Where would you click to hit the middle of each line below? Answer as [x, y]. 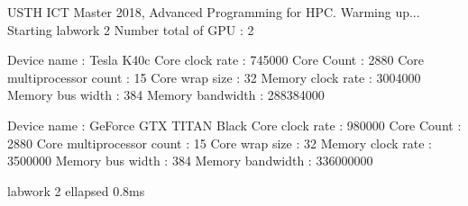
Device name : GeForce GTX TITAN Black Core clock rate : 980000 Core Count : [234, 125]
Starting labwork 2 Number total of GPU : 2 [131, 29]
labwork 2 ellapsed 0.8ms [76, 190]
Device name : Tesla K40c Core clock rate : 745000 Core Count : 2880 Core [216, 60]
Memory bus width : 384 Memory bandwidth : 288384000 [166, 95]
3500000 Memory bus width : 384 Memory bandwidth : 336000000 [190, 161]
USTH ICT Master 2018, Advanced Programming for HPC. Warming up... [214, 12]
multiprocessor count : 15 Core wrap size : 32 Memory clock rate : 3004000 [214, 77]
